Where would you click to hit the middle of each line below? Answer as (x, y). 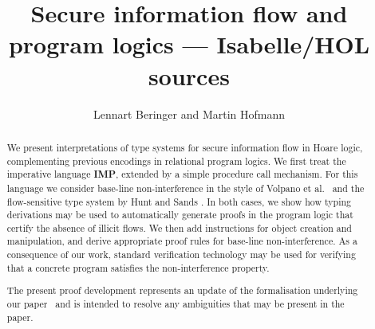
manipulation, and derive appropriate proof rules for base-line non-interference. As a (182, 241)
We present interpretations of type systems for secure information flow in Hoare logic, (185, 147)
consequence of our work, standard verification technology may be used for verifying (181, 255)
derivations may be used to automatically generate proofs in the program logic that (180, 215)
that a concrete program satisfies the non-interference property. (138, 267)
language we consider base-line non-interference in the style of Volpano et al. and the (186, 188)
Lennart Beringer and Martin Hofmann (189, 114)
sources (189, 75)
